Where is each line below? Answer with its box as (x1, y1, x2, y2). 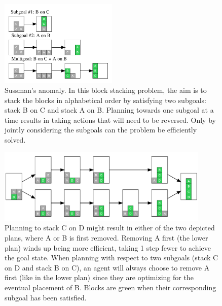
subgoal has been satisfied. (5, 292, 87, 302)
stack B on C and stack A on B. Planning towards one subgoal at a (5, 105, 214, 115)
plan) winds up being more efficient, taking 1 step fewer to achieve (5, 242, 211, 253)
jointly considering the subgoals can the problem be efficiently (5, 124, 197, 135)
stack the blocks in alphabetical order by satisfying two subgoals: (5, 94, 206, 105)
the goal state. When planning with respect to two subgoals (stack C (5, 252, 218, 263)
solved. (5, 134, 26, 145)
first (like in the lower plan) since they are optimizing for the (5, 272, 194, 283)
